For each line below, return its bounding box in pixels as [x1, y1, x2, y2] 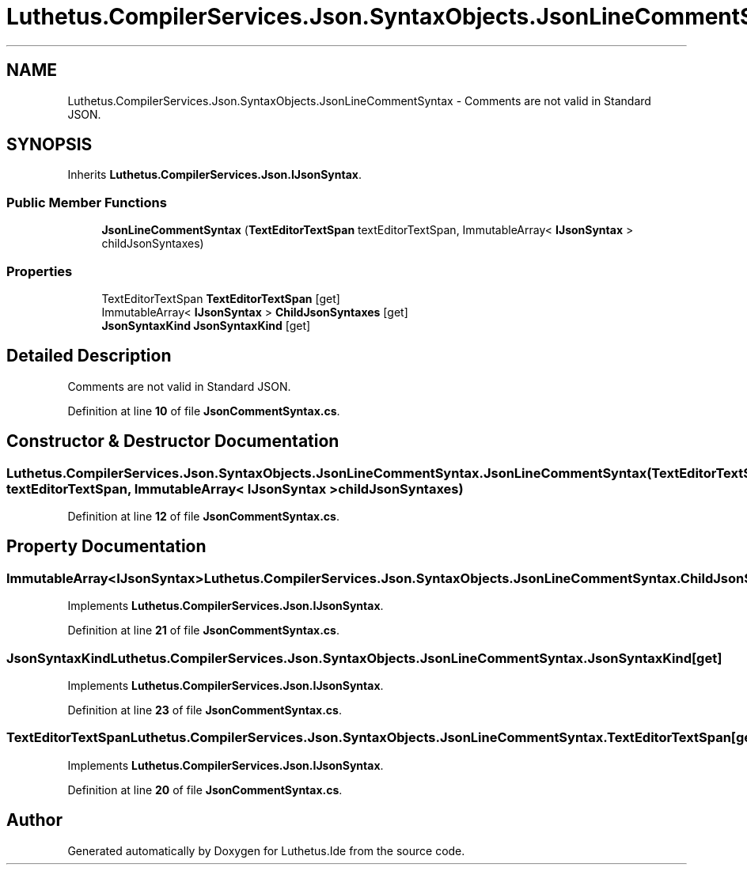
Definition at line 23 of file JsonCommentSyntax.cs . [67, 702, 342, 717]
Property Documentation [6, 536, 207, 557]
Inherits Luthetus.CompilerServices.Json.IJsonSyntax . [67, 168, 362, 182]
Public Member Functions [6, 194, 167, 210]
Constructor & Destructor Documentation [6, 431, 339, 452]
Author [6, 810, 63, 831]
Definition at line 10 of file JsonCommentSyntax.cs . [67, 403, 340, 418]
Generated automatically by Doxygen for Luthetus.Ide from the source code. [67, 843, 465, 858]
